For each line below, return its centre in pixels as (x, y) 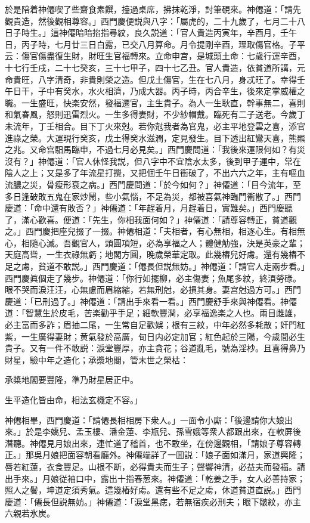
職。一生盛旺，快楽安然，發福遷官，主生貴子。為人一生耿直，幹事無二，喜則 (155, 102)
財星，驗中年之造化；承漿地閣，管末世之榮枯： (97, 359)
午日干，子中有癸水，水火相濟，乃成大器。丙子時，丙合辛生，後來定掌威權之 (155, 91)
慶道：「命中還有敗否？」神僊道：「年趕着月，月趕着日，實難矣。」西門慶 (145, 208)
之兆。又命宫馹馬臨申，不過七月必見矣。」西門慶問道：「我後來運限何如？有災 (155, 149)
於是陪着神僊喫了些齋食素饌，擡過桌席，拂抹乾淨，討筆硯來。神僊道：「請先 (153, 9)
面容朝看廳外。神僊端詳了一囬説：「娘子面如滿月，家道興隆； (186, 455)
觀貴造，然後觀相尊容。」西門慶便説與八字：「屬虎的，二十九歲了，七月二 (147, 21)
